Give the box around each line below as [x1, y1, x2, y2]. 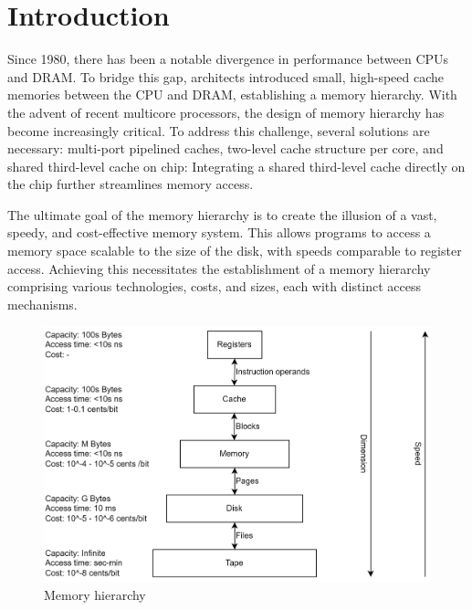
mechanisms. [7, 294, 78, 313]
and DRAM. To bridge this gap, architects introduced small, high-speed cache [7, 67, 444, 86]
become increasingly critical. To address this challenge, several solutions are [7, 121, 430, 140]
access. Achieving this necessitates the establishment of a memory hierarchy [7, 258, 431, 278]
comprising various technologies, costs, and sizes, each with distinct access [7, 277, 422, 296]
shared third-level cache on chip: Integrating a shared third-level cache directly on [7, 156, 466, 175]
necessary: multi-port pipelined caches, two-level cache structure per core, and [7, 139, 444, 158]
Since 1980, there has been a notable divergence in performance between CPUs [7, 49, 449, 68]
